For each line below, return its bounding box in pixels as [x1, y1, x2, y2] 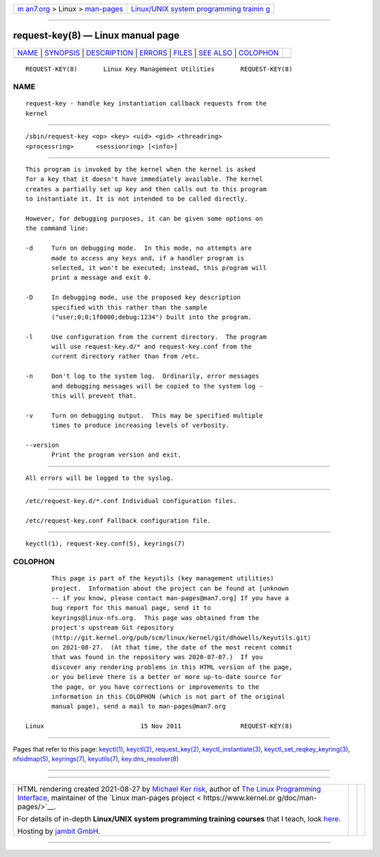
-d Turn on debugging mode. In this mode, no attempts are [25, 244, 253, 253]
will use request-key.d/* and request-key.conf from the [51, 343, 253, 351]
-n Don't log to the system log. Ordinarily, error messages [25, 372, 260, 380]
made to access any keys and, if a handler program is [51, 254, 245, 262]
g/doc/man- [277, 793, 317, 803]
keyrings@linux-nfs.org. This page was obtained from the [51, 614, 260, 622]
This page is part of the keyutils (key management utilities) [51, 574, 274, 583]
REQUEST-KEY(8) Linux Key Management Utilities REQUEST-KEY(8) [25, 65, 293, 73]
